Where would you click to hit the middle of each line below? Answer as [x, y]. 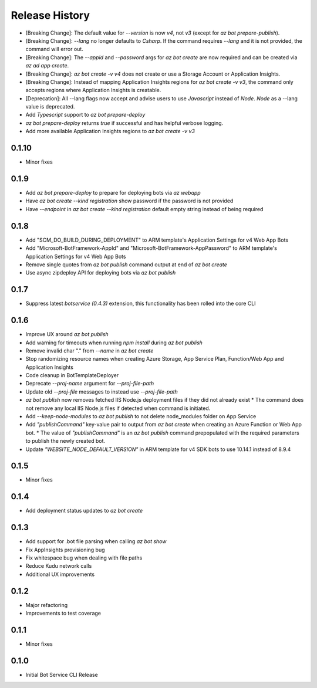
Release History [50, 15]
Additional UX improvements [60, 574]
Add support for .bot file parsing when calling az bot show [96, 541]
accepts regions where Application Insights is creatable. [93, 90]
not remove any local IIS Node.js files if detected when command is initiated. [118, 408]
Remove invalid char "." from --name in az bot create [90, 350]
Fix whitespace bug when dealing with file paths [84, 558]
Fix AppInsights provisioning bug [65, 550]
